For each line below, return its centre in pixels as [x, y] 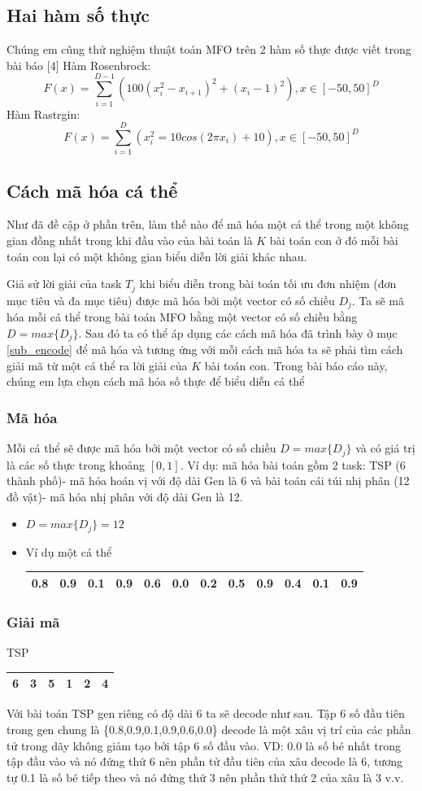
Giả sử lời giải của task [64, 284]
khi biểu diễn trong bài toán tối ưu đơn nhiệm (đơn [268, 284]
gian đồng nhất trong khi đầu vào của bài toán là [130, 240]
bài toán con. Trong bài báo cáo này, [296, 365]
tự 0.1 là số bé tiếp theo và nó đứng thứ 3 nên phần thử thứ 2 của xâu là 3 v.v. [205, 777]
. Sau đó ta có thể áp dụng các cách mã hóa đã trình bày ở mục [238, 332]
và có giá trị [385, 448]
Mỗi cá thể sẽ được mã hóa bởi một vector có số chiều [141, 448]
